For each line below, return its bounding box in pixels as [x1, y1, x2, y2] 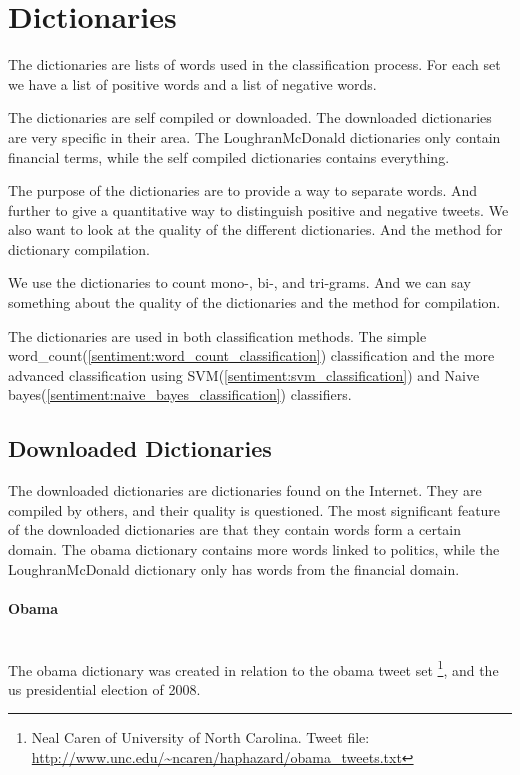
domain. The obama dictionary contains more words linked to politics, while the [8, 539, 500, 560]
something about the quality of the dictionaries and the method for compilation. [8, 292, 501, 313]
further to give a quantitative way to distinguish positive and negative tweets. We [8, 199, 509, 220]
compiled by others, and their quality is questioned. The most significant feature [8, 499, 501, 520]
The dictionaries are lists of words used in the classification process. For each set [8, 54, 501, 75]
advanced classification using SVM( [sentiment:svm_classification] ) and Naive [8, 364, 480, 385]
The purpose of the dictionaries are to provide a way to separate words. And [8, 180, 478, 201]
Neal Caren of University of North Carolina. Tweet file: [31, 727, 370, 748]
